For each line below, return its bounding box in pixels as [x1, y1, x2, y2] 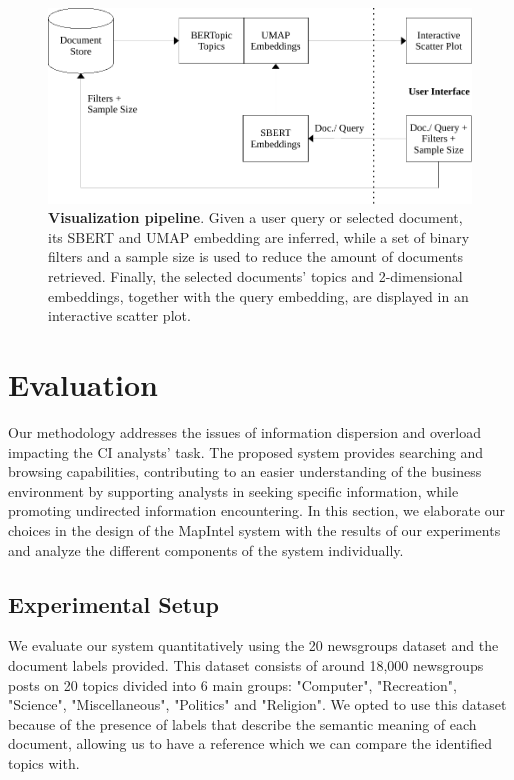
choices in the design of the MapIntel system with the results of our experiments [8, 519, 501, 540]
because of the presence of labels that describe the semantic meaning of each [8, 713, 477, 734]
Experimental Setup [8, 588, 219, 619]
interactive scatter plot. [48, 305, 191, 326]
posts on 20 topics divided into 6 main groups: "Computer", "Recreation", [8, 674, 457, 695]
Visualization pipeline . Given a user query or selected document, [48, 207, 463, 228]
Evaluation [8, 364, 158, 405]
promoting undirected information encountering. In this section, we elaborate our [8, 500, 506, 521]
